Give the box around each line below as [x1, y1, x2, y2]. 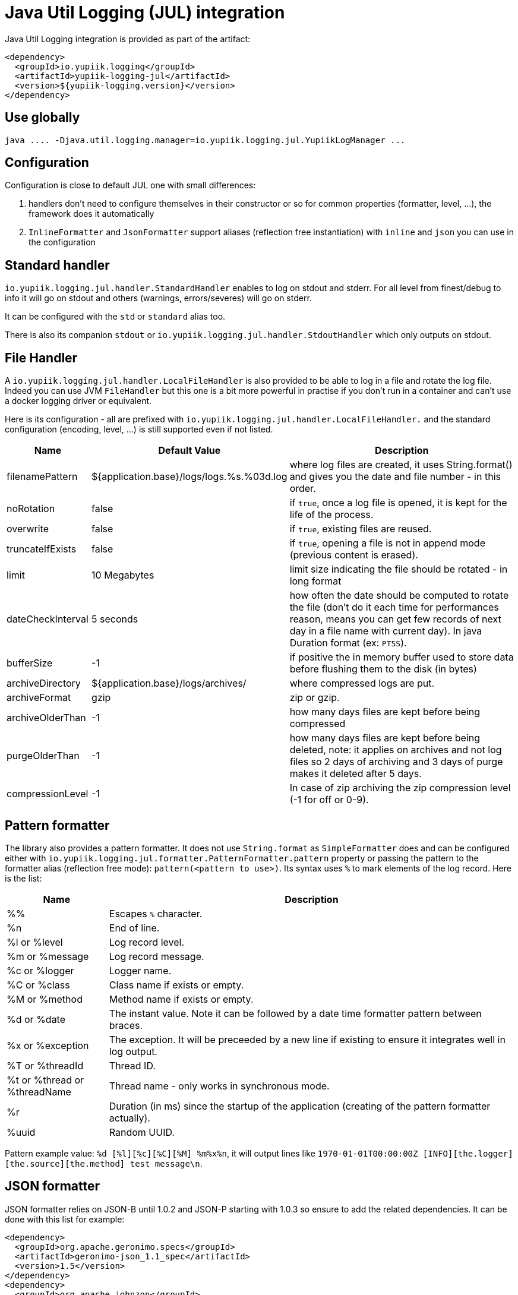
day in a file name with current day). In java [289, 625, 482, 637]
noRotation [7, 503, 55, 515]
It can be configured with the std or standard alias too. [5, 311, 226, 322]
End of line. [109, 921, 160, 934]
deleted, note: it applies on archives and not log [289, 744, 502, 756]
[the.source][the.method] [5, 1158, 125, 1168]
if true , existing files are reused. [289, 523, 432, 535]
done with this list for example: [5, 1214, 125, 1224]
